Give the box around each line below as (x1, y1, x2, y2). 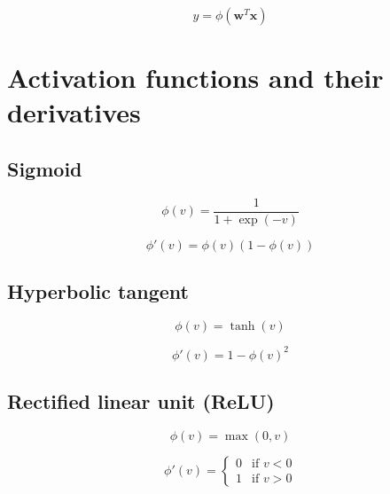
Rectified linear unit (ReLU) (7, 387, 275, 414)
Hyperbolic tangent (7, 278, 189, 305)
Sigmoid (7, 154, 82, 182)
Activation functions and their (7, 59, 384, 96)
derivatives (7, 94, 141, 130)
